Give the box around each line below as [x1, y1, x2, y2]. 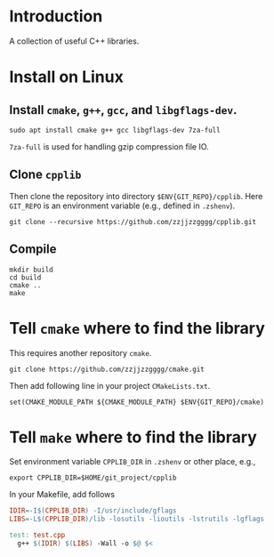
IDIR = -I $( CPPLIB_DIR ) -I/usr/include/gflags [9, 506, 177, 515]
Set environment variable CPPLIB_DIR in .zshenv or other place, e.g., [9, 456, 256, 467]
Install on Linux [9, 67, 125, 87]
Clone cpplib [9, 167, 82, 182]
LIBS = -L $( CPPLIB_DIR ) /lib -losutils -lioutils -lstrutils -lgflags [9, 514, 265, 524]
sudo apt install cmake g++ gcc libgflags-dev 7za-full [9, 125, 221, 134]
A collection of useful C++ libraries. [9, 36, 140, 46]
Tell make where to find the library [9, 427, 258, 447]
